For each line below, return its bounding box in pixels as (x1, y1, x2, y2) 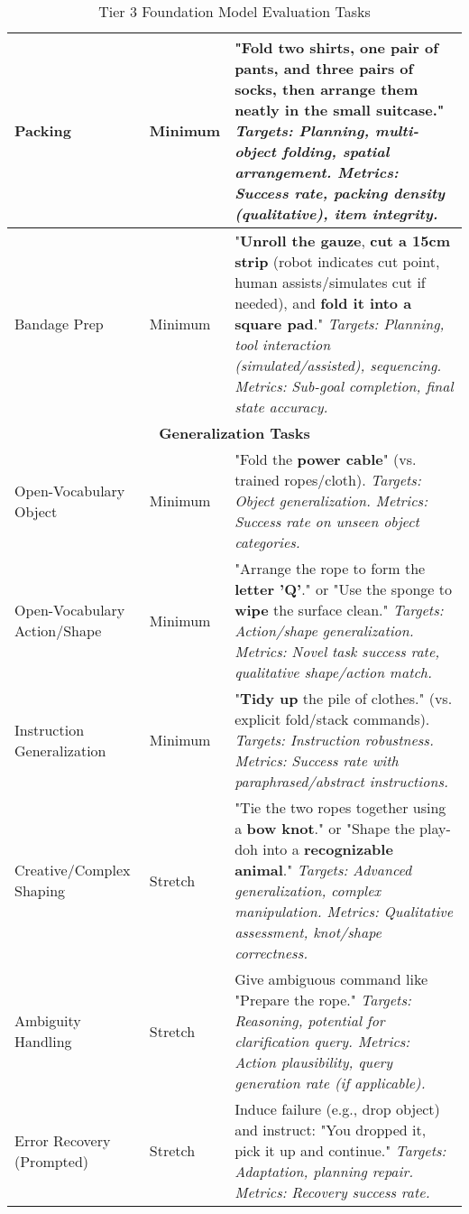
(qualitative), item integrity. (234, 203, 438, 224)
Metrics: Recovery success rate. (234, 1182, 430, 1202)
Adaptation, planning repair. (234, 1161, 414, 1182)
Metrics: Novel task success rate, (234, 641, 440, 662)
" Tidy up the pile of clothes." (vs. (234, 688, 453, 709)
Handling (14, 1031, 72, 1052)
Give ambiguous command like (234, 968, 428, 989)
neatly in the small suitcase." (234, 99, 445, 120)
